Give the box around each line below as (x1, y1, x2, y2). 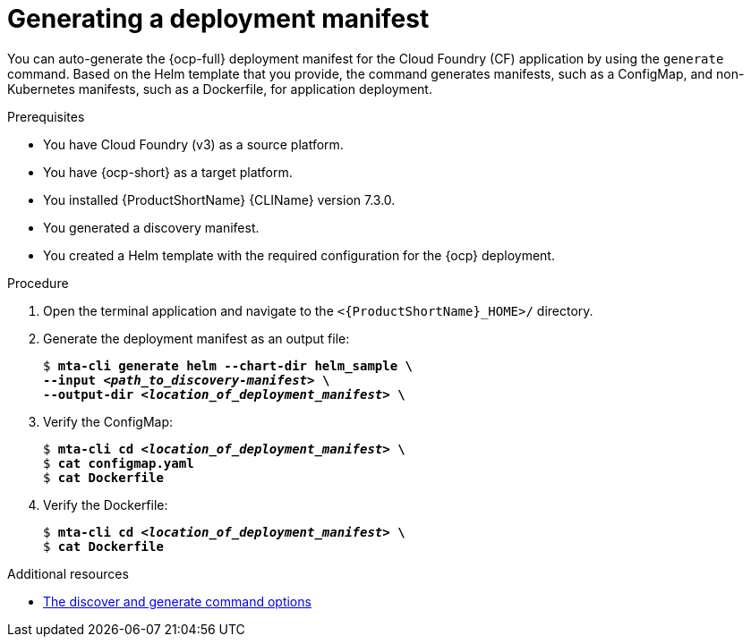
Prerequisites (7, 108, 85, 124)
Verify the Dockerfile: (43, 496, 168, 513)
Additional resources (7, 565, 129, 581)
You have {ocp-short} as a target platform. (43, 164, 293, 180)
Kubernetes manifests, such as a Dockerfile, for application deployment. (7, 80, 432, 97)
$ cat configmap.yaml (43, 455, 194, 470)
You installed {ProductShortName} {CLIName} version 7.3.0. (43, 191, 396, 208)
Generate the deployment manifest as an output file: (43, 330, 350, 346)
